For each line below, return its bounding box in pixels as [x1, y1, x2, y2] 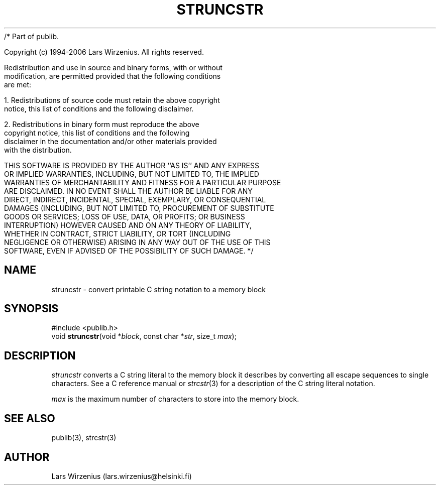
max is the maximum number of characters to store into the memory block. [51, 395, 299, 404]
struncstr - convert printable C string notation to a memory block [51, 285, 266, 294]
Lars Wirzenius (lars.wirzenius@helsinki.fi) [51, 471, 192, 480]
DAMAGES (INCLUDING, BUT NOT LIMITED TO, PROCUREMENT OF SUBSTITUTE [4, 203, 274, 212]
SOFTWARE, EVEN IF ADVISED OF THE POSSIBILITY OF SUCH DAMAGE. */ [4, 246, 254, 255]
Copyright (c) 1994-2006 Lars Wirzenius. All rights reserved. [4, 47, 204, 56]
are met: [4, 80, 32, 89]
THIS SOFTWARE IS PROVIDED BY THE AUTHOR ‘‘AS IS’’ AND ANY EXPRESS [4, 161, 259, 170]
